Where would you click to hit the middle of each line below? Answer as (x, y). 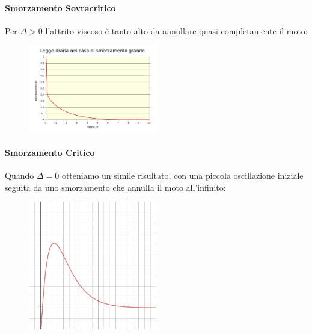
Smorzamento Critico (50, 152)
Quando (20, 175)
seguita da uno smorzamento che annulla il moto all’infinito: (115, 187)
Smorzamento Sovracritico (60, 8)
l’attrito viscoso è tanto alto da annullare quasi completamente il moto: (176, 30)
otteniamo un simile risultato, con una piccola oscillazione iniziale (182, 175)
